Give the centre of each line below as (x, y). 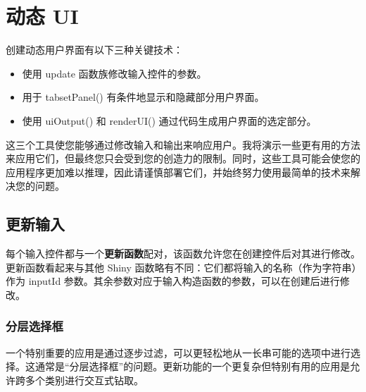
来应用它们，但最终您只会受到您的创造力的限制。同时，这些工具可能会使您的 (183, 158)
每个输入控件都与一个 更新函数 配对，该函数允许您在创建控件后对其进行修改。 (183, 253)
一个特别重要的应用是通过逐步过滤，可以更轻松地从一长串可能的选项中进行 (178, 352)
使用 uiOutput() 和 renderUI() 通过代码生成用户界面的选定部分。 (169, 120)
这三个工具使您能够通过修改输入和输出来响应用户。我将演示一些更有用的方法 (183, 144)
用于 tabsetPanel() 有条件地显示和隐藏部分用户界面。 (143, 97)
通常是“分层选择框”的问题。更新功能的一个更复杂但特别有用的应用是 (193, 366)
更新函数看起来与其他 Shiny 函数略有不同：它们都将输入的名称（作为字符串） (181, 267)
